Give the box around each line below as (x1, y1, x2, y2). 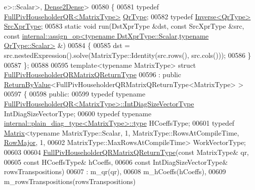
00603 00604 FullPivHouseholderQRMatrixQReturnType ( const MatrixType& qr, (4, 146, 249, 157)
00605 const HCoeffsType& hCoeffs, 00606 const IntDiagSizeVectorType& (4, 156, 228, 167)
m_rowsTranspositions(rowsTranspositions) (4, 176, 136, 186)
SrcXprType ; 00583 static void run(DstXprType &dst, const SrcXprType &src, (4, 21, 244, 31)
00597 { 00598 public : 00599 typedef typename (4, 89, 145, 99)
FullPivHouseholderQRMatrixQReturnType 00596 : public (4, 69, 181, 80)
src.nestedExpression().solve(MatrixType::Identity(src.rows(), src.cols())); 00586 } (4, 49, 252, 60)
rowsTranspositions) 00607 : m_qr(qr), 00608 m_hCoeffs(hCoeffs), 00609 (4, 166, 226, 177)
